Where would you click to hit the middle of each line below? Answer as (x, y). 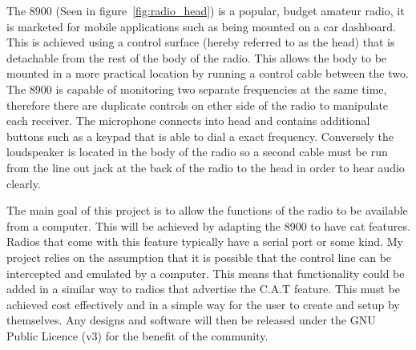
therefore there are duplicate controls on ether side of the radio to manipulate (198, 105)
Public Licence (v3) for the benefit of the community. (137, 335)
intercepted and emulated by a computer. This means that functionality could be (206, 273)
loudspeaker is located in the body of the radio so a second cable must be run (197, 152)
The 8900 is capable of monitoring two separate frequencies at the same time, (197, 89)
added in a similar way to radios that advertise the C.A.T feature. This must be (203, 289)
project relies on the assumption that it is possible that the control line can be (199, 257)
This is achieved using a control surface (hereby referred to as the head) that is (201, 42)
